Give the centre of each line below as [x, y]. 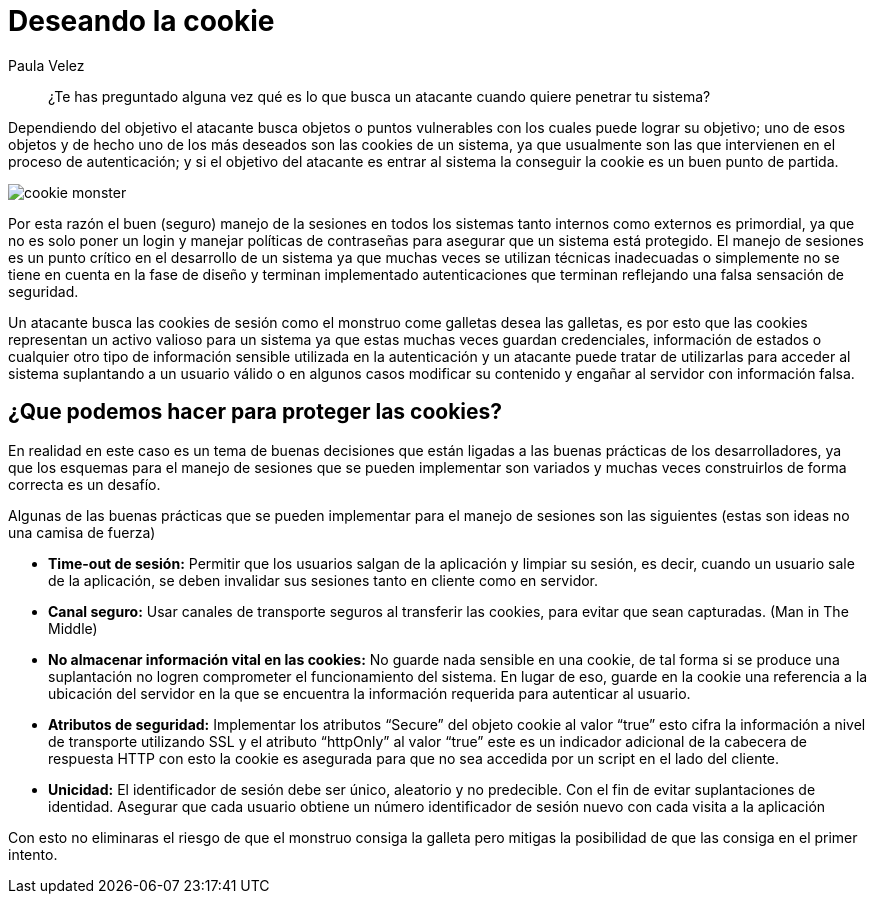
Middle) [73, 628]
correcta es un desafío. [84, 484]
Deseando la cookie [141, 21]
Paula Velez [46, 65]
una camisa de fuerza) [82, 532]
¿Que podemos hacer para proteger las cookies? [255, 412]
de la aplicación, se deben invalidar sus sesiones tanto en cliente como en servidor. [323, 580]
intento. [33, 854]
